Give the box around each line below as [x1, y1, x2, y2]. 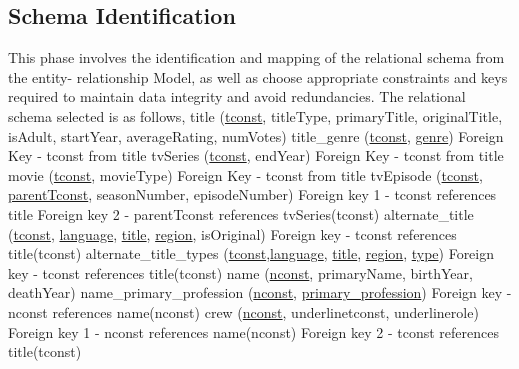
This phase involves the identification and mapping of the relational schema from [8, 47, 505, 68]
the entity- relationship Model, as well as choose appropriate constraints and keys [8, 66, 508, 87]
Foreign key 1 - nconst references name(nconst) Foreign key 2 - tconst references [8, 321, 499, 342]
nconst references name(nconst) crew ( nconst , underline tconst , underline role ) [8, 301, 479, 322]
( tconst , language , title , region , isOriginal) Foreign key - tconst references [8, 223, 457, 244]
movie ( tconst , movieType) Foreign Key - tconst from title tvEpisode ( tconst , [8, 164, 483, 185]
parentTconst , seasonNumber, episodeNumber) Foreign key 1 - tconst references [8, 184, 497, 205]
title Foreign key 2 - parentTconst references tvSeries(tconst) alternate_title [8, 203, 474, 224]
